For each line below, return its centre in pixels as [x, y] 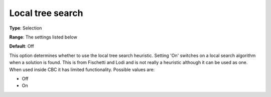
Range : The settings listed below [43, 37]
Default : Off [22, 46]
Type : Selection [26, 28]
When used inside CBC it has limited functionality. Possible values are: [82, 69]
